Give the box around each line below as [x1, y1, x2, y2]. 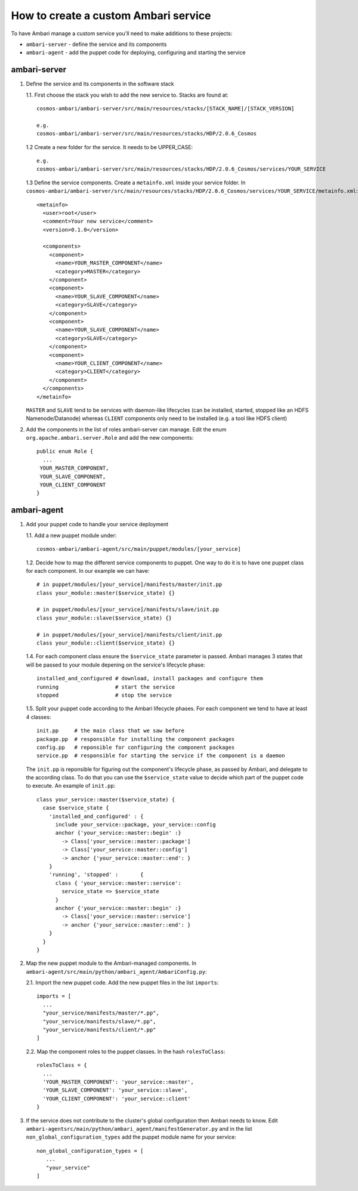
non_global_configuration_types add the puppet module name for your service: [26, 1134, 237, 1141]
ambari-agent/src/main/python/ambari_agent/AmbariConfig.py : [26, 968, 207, 975]
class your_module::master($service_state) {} [36, 590, 175, 596]
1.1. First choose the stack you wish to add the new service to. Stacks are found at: [26, 91, 229, 98]
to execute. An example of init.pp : [26, 782, 116, 789]
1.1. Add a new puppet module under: [26, 532, 117, 539]
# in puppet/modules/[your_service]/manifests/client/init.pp [36, 631, 223, 638]
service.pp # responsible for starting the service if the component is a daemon [36, 752, 285, 759]
